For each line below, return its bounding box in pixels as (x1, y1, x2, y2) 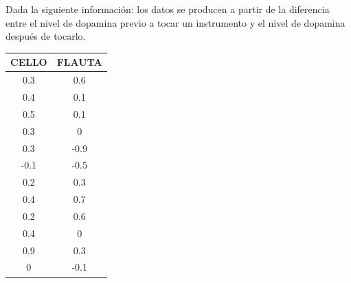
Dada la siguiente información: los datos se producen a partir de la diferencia (5, 2, 330, 16)
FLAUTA (56, 55, 102, 69)
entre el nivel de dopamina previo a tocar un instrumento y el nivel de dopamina (5, 15, 346, 29)
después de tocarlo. (5, 29, 86, 43)
